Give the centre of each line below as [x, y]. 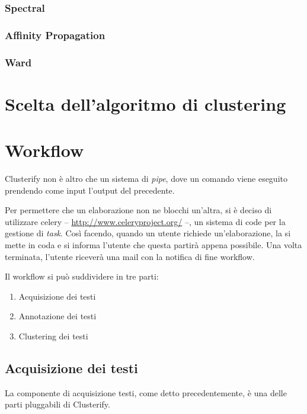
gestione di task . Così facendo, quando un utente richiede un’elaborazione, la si [148, 233]
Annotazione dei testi [57, 316]
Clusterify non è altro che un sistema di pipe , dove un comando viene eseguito [146, 179]
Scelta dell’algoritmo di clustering [145, 103]
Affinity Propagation [55, 35]
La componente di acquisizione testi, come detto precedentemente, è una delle [146, 392]
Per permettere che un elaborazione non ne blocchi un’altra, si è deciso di [138, 210]
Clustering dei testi [53, 336]
